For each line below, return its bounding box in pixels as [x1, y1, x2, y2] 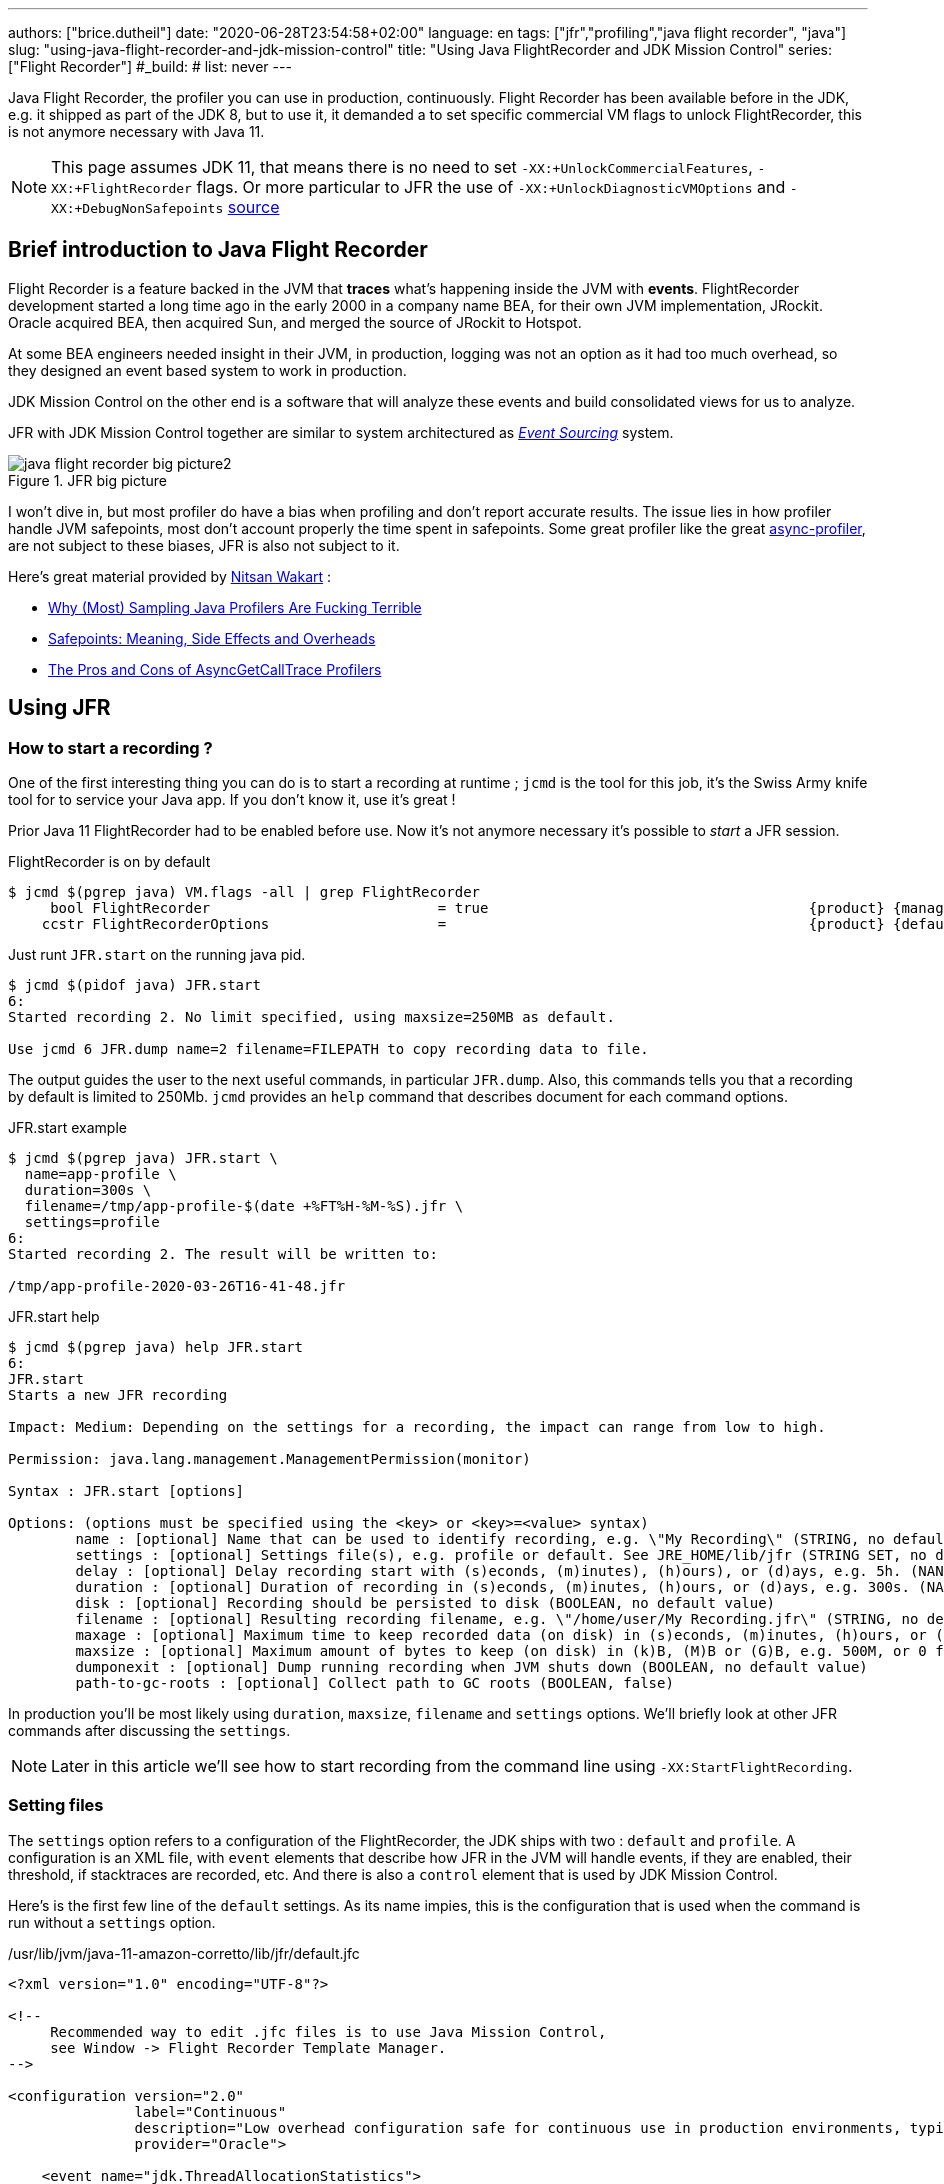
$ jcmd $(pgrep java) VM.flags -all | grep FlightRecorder [8, 884, 481, 901]
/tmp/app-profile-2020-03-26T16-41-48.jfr [8, 1278, 346, 1295]
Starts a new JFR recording [8, 1387, 228, 1404]
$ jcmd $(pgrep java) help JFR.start [8, 1339, 304, 1356]
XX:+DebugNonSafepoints [51, 201, 224, 216]
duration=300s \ [24, 1182, 152, 1199]
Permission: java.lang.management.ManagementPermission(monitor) [8, 1451, 531, 1468]
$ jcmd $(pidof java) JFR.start [8, 977, 261, 994]
